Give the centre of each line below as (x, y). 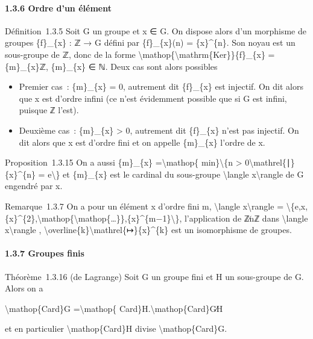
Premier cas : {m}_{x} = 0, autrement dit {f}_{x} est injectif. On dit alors (161, 86)
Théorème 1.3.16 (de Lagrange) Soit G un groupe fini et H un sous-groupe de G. (154, 276)
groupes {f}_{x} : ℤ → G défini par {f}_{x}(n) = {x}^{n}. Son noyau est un (150, 42)
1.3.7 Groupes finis (45, 253)
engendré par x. (34, 186)
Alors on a (24, 288)
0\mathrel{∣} (270, 162)
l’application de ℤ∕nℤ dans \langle (246, 218)
